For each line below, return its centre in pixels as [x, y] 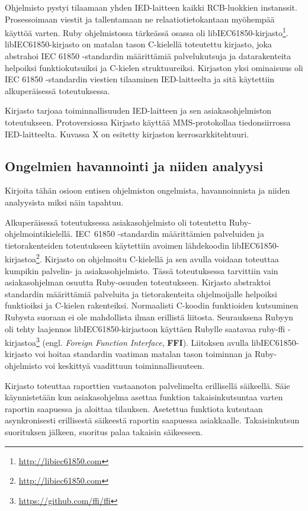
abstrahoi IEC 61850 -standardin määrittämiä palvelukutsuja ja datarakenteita [148, 56]
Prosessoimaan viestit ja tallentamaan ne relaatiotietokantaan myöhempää [140, 19]
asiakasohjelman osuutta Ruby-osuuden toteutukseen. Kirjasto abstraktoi [138, 282]
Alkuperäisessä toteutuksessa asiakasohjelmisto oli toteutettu [116, 222]
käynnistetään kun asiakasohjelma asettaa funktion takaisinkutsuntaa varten [144, 397]
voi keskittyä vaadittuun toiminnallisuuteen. [125, 366]
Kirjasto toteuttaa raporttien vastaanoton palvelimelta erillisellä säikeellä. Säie [147, 385]
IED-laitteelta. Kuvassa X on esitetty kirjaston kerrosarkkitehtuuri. [127, 134]
